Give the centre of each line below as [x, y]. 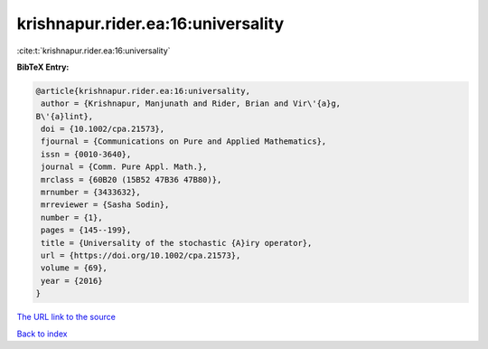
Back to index [42, 334]
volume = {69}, [75, 268]
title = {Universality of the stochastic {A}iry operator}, [177, 243]
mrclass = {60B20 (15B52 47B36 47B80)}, [131, 179]
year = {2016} [72, 281]
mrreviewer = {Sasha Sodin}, [105, 205]
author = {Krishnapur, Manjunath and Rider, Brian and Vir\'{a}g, [191, 104]
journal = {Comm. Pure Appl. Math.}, [124, 167]
